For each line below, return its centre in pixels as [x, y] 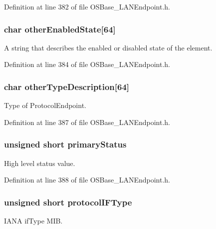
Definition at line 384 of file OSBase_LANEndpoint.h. [87, 64]
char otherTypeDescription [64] [67, 86]
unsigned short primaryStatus [65, 144]
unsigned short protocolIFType [68, 202]
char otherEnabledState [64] [60, 29]
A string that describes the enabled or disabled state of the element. [108, 47]
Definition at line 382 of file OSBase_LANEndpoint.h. [87, 6]
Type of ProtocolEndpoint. [45, 105]
